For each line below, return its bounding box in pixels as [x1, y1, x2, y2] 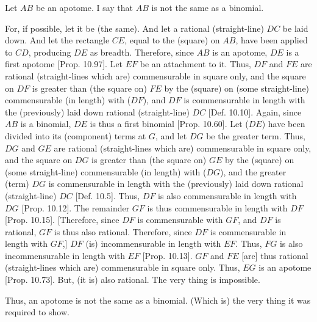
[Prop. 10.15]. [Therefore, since [5, 213, 119, 226]
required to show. [5, 306, 69, 318]
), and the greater [220, 165, 287, 178]
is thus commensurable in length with [147, 201, 288, 214]
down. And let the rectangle [5, 34, 110, 46]
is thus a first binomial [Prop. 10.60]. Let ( [90, 117, 249, 130]
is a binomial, [20, 117, 71, 130]
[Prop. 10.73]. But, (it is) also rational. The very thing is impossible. [5, 273, 260, 286]
